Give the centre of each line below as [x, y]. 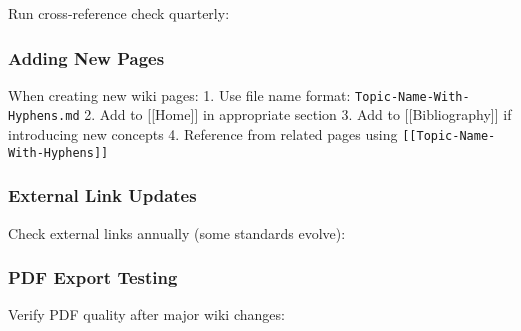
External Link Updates [102, 195]
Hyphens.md [44, 116]
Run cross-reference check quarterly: [119, 13]
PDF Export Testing [93, 277]
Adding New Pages [86, 57]
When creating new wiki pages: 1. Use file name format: [179, 94]
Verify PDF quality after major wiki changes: [146, 314]
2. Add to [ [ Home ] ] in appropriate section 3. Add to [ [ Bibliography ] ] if [298, 114]
